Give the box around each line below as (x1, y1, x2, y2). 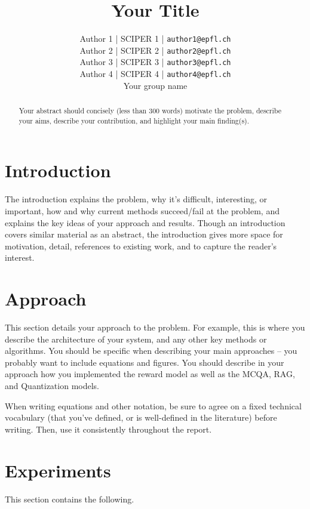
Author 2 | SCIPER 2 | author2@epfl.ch (79, 44, 231, 56)
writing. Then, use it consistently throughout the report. (5, 422, 212, 435)
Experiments (5, 458, 111, 482)
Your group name (123, 79, 188, 91)
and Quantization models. (5, 380, 99, 392)
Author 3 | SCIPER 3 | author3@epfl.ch (79, 55, 231, 68)
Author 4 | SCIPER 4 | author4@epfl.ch (79, 67, 231, 80)
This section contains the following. (5, 492, 134, 505)
